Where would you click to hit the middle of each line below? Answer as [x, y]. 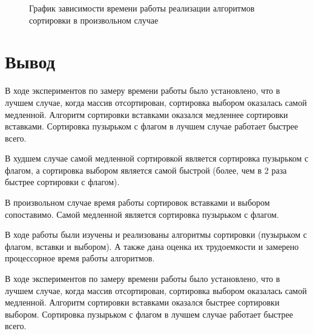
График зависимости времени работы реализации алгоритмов [142, 8]
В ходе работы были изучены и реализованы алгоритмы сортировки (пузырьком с [156, 234]
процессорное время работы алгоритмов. [80, 258]
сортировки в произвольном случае [94, 20]
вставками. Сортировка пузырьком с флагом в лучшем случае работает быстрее [152, 126]
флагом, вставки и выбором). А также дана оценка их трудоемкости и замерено [152, 246]
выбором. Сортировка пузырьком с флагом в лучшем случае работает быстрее [149, 314]
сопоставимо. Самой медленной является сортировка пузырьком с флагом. [142, 214]
